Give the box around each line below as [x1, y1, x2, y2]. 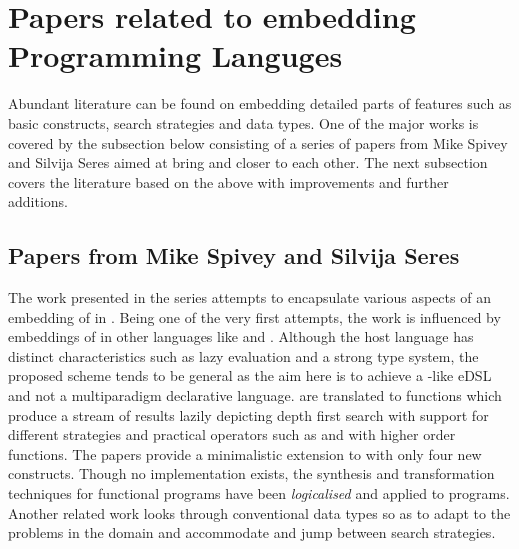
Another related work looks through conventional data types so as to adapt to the [8, 502, 511, 523]
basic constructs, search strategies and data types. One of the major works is [8, 112, 479, 133]
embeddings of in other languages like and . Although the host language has [8, 326, 474, 347]
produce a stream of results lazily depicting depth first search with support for [8, 404, 489, 425]
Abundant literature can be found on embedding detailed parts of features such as [8, 93, 512, 114]
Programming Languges [8, 35, 343, 76]
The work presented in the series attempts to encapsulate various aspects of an [8, 287, 491, 308]
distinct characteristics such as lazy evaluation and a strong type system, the [8, 345, 479, 366]
